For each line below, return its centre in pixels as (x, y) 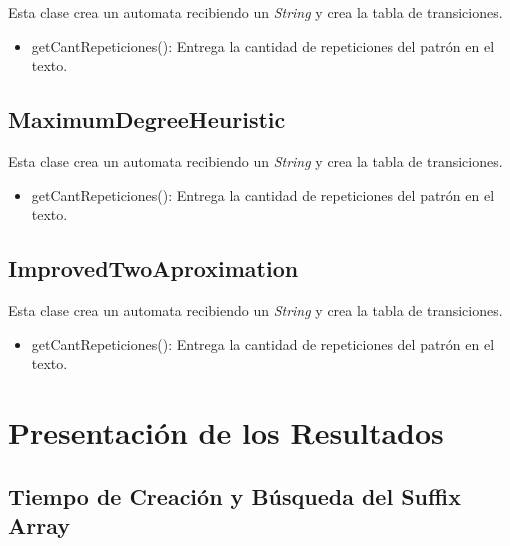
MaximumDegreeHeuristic (147, 119)
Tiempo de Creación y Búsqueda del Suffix (234, 495)
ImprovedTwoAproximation (153, 268)
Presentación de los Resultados (226, 431)
